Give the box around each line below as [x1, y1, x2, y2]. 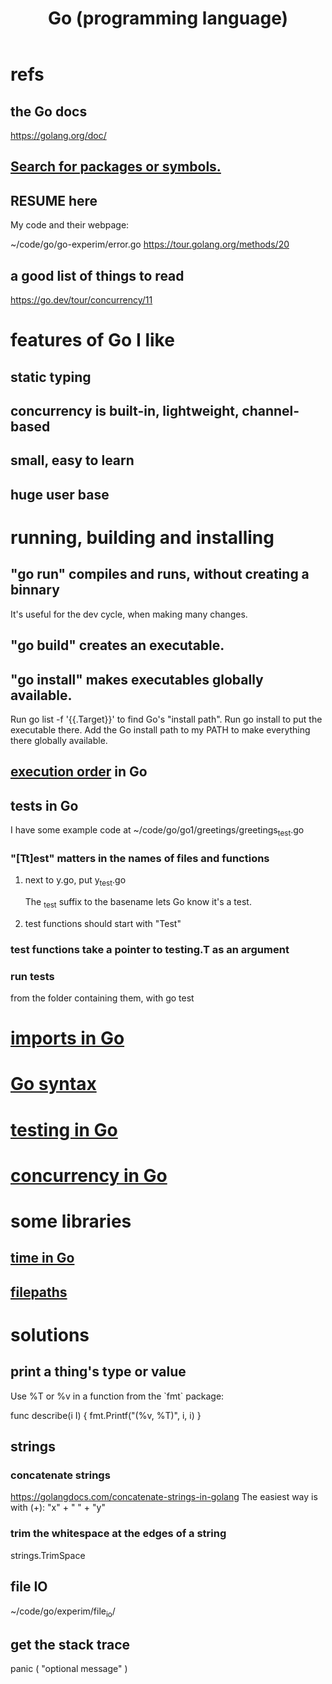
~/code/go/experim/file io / [10, 1605, 116, 1619]
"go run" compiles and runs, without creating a [10, 566, 310, 583]
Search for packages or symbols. [10, 158, 222, 176]
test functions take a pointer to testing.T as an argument [10, 942, 290, 956]
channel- [241, 402, 300, 419]
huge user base [10, 486, 110, 503]
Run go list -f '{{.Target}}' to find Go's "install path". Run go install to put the [10, 713, 323, 725]
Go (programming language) [47, 7, 289, 30]
